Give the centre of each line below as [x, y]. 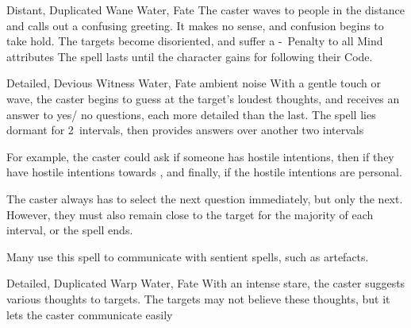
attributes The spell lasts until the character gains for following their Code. [190, 56]
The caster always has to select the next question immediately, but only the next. [205, 198]
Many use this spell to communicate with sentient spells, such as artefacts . [188, 256]
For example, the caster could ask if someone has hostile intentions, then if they [200, 156]
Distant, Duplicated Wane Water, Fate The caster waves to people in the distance [205, 10]
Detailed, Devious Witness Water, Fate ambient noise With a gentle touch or [194, 83]
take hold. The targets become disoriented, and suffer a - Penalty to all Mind [195, 41]
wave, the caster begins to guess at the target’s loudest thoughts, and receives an [203, 98]
